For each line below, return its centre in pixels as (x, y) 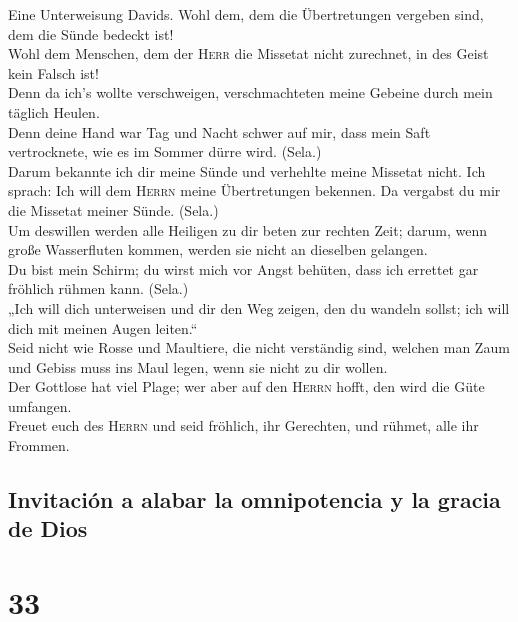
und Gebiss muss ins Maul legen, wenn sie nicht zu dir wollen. (198, 366)
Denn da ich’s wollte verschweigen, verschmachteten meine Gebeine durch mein (250, 92)
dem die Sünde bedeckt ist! (91, 33)
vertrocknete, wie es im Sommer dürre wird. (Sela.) (165, 151)
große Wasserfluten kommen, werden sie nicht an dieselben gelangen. (218, 249)
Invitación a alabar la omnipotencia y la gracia (254, 499)
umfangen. (40, 405)
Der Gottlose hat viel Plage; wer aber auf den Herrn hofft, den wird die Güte (246, 386)
